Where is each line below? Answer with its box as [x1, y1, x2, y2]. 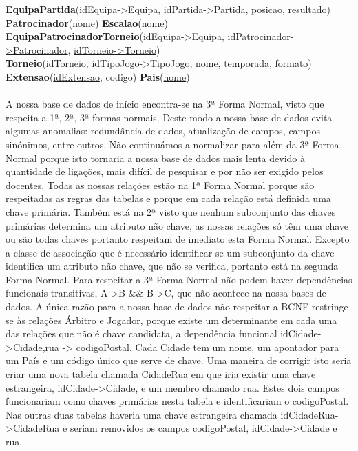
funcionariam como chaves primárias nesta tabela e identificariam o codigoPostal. [6, 394, 349, 408]
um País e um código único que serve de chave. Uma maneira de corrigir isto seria [6, 353, 352, 368]
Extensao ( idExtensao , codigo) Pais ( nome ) [6, 69, 190, 83]
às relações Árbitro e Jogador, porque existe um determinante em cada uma [17, 312, 337, 327]
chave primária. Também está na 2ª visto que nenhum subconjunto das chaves [6, 204, 336, 219]
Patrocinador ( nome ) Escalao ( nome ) [6, 15, 168, 30]
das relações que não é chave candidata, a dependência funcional [6, 326, 277, 341]
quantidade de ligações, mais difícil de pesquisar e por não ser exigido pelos [6, 164, 324, 179]
